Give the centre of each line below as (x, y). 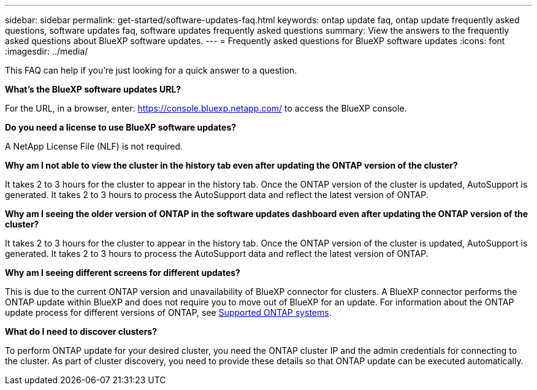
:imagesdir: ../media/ (47, 51)
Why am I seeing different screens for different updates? (123, 273)
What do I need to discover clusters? (81, 331)
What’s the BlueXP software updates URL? (93, 89)
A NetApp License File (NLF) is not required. (94, 146)
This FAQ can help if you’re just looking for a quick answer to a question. (151, 70)
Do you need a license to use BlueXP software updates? (121, 127)
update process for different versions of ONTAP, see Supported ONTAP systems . (168, 312)
